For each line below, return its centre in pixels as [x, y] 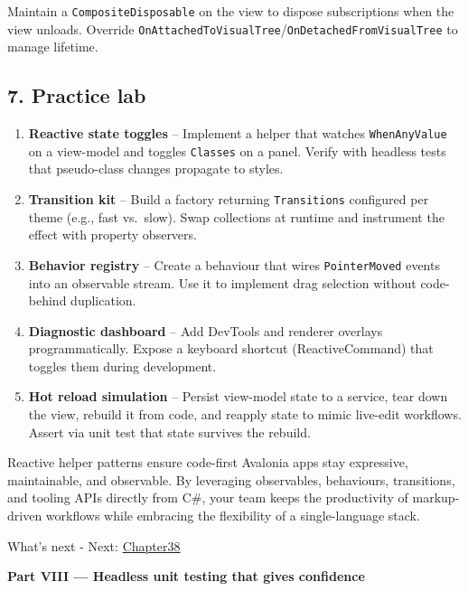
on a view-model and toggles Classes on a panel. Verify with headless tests [237, 150]
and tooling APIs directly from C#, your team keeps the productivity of [208, 497]
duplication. [103, 300]
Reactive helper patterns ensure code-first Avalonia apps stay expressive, [208, 462]
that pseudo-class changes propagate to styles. [156, 169]
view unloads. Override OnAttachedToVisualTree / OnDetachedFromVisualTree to [233, 28]
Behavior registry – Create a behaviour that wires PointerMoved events [234, 264]
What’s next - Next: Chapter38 [94, 545]
